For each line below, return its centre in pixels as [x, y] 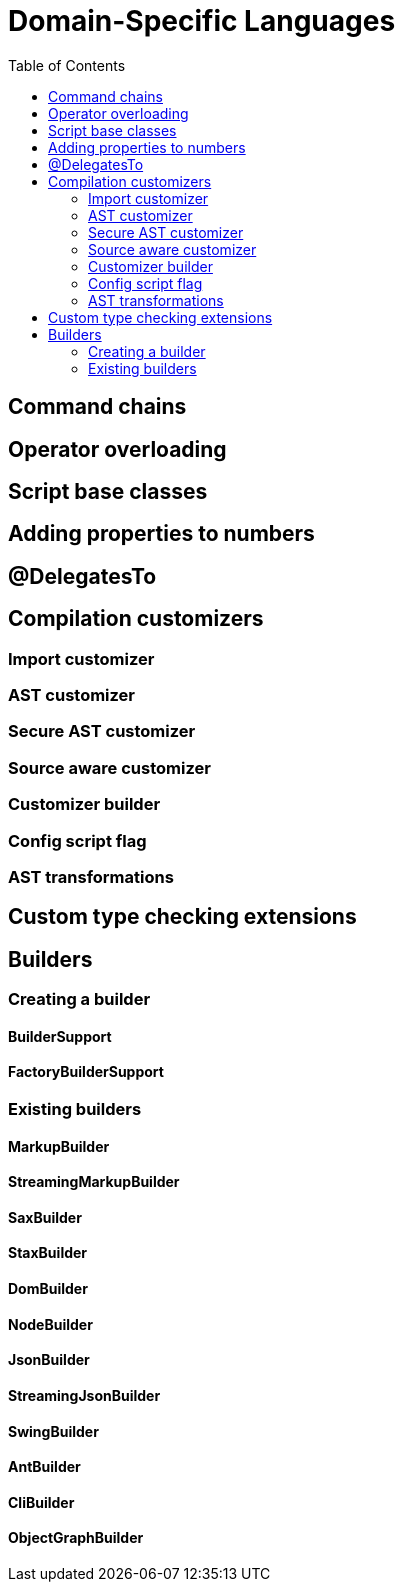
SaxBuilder [45, 1217]
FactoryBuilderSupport [86, 1072]
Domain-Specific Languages [202, 21]
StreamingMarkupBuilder [94, 1182]
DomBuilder [48, 1289]
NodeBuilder [50, 1324]
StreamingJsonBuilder [84, 1395]
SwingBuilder [53, 1431]
